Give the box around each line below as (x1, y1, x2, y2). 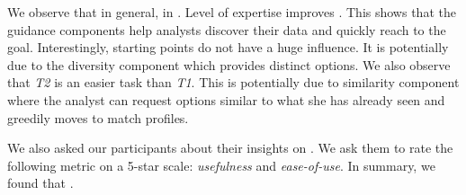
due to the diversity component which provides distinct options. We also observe (7, 55, 451, 74)
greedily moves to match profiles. (7, 108, 189, 127)
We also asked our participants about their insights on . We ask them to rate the (7, 138, 453, 157)
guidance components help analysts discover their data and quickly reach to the (7, 20, 446, 39)
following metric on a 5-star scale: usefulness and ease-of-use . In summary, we (7, 155, 435, 174)
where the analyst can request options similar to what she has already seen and (7, 90, 445, 109)
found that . (7, 173, 74, 192)
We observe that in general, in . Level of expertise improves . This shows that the (7, 3, 456, 21)
